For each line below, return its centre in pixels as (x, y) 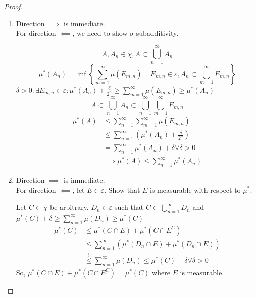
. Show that (122, 190)
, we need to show (100, 33)
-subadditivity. (156, 33)
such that (129, 207)
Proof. (13, 6)
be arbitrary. (69, 207)
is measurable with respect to (195, 190)
